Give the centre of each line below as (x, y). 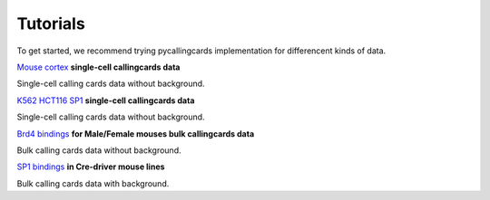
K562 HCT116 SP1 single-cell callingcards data (106, 100)
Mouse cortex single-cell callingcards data (98, 67)
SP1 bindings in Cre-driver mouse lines (91, 167)
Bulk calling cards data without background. (99, 150)
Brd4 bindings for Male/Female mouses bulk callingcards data (136, 133)
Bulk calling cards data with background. (93, 183)
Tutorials (51, 24)
